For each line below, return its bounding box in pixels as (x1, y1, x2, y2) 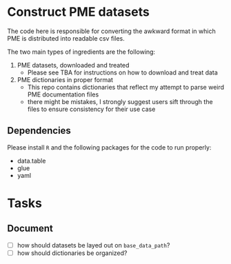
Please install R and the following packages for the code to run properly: (7, 143, 212, 152)
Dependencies (7, 125, 71, 136)
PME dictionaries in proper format (17, 75, 114, 83)
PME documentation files (27, 90, 99, 99)
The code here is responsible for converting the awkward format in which (7, 27, 216, 35)
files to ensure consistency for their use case (27, 105, 156, 113)
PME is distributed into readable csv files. (7, 34, 125, 42)
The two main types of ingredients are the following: (7, 48, 156, 56)
